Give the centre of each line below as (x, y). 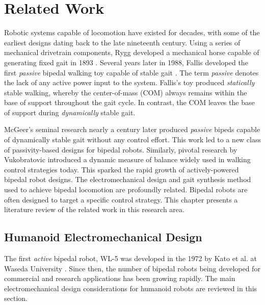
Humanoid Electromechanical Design (103, 237)
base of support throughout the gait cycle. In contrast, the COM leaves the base (129, 102)
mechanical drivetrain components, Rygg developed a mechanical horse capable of (132, 52)
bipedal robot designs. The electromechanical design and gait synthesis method (128, 179)
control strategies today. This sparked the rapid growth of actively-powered (122, 169)
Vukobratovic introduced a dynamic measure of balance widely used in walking (127, 159)
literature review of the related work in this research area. (94, 209)
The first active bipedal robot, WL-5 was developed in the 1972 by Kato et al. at (130, 258)
